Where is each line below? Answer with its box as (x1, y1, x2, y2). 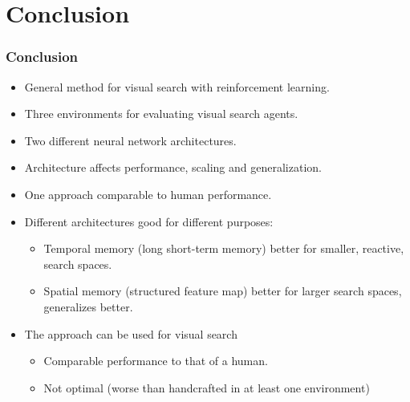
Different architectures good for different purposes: (24, 213, 274, 229)
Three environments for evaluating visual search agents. (24, 105, 298, 122)
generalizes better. (43, 298, 133, 315)
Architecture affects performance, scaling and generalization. (24, 159, 322, 176)
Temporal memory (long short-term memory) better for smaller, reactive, (43, 240, 404, 257)
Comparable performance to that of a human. (43, 352, 268, 369)
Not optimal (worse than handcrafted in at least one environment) (43, 379, 370, 396)
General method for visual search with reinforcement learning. (24, 78, 330, 95)
